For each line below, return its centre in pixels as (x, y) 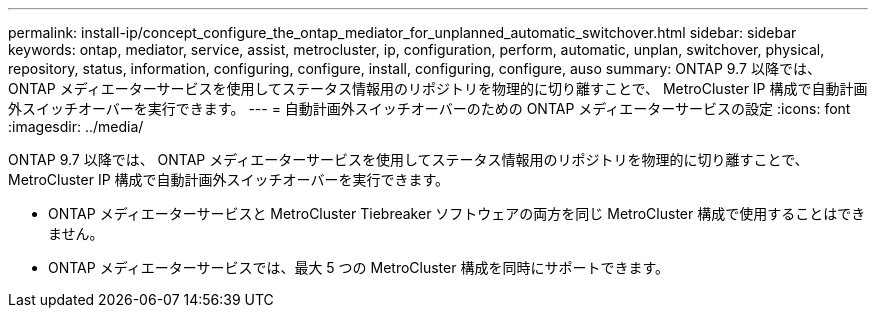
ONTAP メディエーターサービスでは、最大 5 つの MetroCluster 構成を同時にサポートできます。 (359, 267)
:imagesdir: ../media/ (76, 126)
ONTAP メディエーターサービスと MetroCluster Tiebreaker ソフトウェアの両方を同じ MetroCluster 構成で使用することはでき (457, 213)
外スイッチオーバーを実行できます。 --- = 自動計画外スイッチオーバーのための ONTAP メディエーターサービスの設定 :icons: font (429, 108)
